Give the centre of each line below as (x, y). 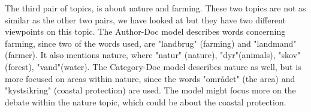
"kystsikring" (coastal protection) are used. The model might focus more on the (150, 90)
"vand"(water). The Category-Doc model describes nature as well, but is (169, 66)
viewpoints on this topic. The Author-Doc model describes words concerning (145, 31)
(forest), (19, 66)
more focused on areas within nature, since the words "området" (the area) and (150, 78)
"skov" (289, 55)
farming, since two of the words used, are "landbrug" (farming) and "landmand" (151, 43)
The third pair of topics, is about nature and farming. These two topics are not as (155, 8)
